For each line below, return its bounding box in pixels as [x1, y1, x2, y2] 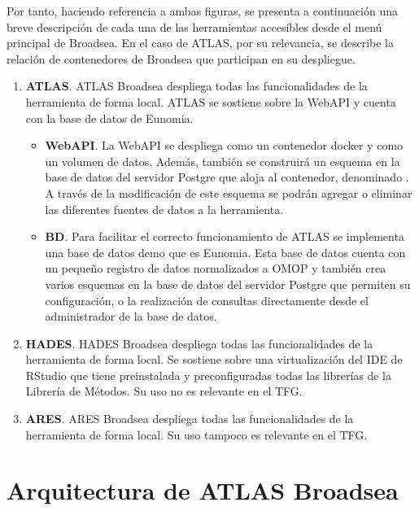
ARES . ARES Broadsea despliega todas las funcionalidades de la [25, 410, 354, 427]
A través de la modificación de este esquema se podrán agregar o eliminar [45, 184, 412, 201]
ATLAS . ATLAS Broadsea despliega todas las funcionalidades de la [25, 77, 368, 94]
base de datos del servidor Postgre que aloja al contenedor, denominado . [45, 168, 409, 186]
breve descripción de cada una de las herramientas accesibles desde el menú [7, 18, 382, 35]
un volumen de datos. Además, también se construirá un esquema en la [45, 152, 400, 169]
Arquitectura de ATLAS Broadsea [7, 474, 399, 507]
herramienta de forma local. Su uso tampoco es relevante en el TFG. [25, 426, 368, 443]
